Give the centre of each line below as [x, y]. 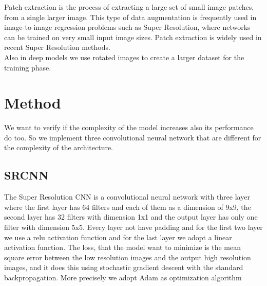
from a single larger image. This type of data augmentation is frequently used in [130, 17]
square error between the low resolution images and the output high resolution [128, 257]
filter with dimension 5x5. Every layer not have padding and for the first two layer [133, 227]
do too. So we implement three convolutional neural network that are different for [133, 137]
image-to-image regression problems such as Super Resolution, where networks [127, 27]
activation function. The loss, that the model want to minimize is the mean [123, 247]
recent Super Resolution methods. [57, 47]
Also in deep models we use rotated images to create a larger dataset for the [124, 57]
